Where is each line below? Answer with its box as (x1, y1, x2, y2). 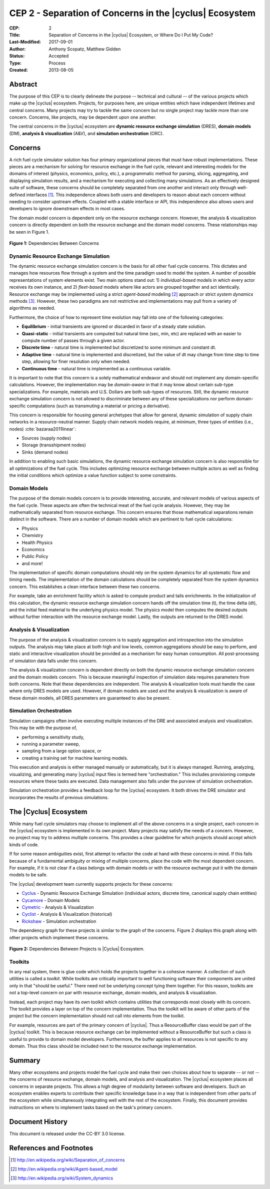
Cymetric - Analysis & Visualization (21, 904, 94, 910)
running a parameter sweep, (21, 741, 80, 747)
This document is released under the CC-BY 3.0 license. (9, 1130, 125, 1136)
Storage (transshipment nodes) (21, 442, 86, 448)
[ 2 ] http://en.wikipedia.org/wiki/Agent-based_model (10, 1166, 117, 1172)
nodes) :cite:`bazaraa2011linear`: (9, 426, 76, 432)
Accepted (48, 53, 69, 59)
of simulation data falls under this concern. (9, 658, 97, 664)
